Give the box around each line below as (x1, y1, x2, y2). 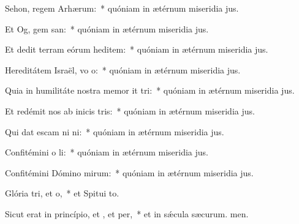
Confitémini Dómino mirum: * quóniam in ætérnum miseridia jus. (5, 166, 254, 179)
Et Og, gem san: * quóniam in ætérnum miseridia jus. (5, 22, 209, 35)
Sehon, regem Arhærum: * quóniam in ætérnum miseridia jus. (5, 2, 239, 14)
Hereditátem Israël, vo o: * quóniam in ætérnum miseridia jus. (5, 63, 241, 76)
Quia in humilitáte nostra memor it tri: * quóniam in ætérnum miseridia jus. (5, 84, 295, 97)
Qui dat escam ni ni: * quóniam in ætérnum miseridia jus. (5, 125, 224, 138)
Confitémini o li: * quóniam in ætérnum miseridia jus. (5, 146, 208, 159)
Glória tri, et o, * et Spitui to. (5, 187, 119, 200)
